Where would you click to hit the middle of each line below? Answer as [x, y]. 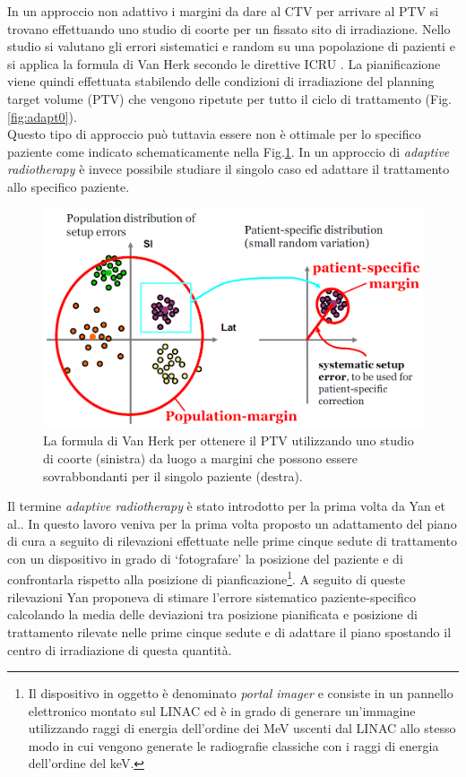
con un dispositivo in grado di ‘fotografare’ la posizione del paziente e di [205, 558]
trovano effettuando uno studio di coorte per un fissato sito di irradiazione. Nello [229, 28]
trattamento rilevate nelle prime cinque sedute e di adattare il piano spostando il [229, 631]
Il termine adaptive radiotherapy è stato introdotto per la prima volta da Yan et [226, 506]
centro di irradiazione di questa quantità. [120, 649]
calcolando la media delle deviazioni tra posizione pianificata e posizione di [212, 614]
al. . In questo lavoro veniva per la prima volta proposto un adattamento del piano [232, 523]
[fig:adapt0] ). [42, 116]
